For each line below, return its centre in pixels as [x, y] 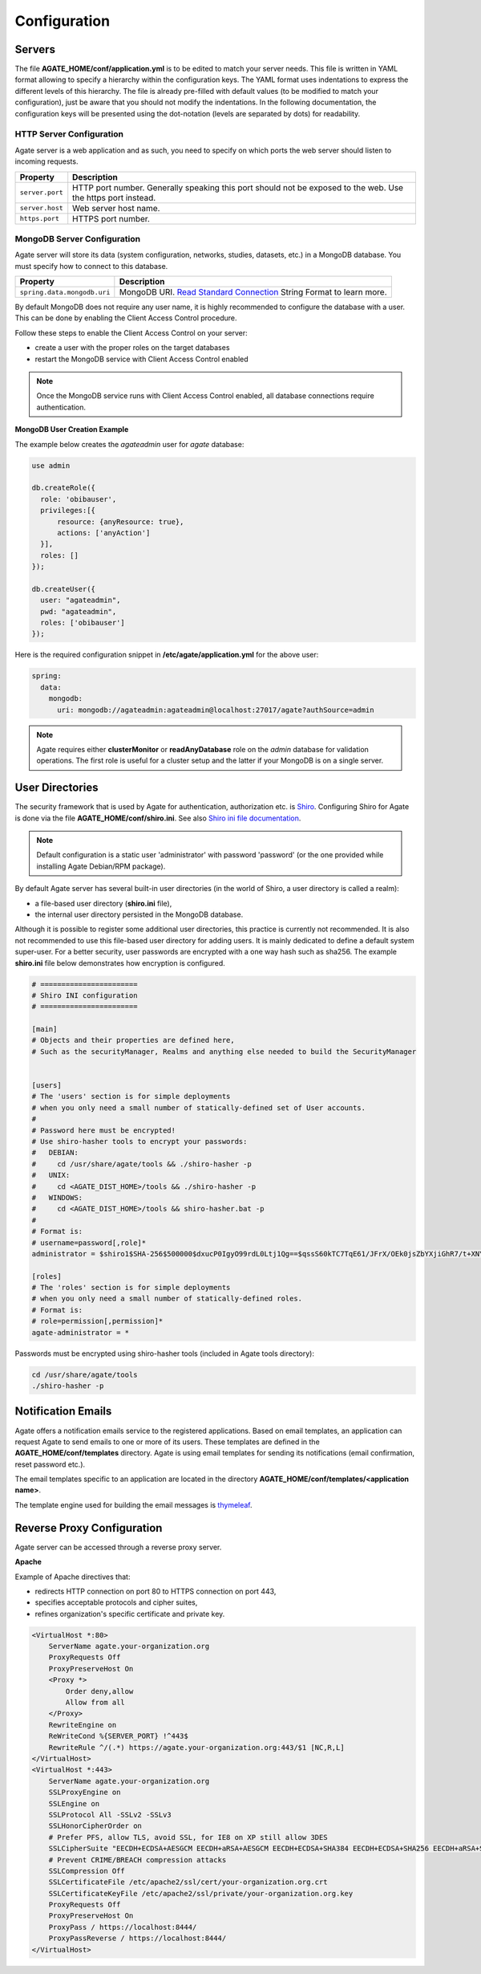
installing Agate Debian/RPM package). [101, 866]
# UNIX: [51, 1175]
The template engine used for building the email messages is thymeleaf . [133, 1504]
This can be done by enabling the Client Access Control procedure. [126, 318]
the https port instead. [114, 197]
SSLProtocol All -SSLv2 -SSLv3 [110, 1815]
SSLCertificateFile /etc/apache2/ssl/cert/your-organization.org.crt [188, 1882]
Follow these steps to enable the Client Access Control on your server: [131, 332]
